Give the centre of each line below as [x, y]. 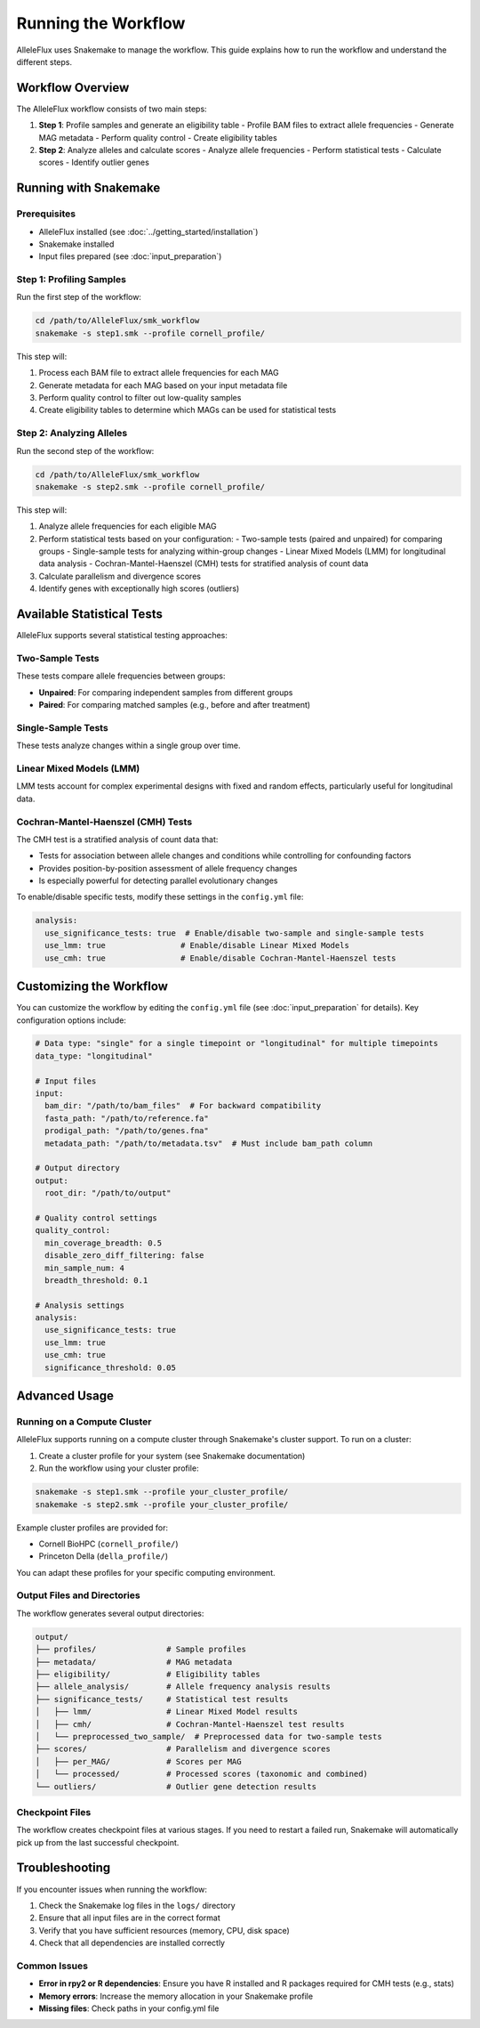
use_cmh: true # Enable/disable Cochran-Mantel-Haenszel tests [220, 958]
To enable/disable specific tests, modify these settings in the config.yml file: [160, 897]
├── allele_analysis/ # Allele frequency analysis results [183, 1687]
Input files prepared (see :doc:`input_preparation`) [130, 256]
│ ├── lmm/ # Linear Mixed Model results [166, 1712]
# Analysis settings [80, 1305]
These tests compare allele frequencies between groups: [121, 676]
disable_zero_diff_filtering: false [124, 1256]
